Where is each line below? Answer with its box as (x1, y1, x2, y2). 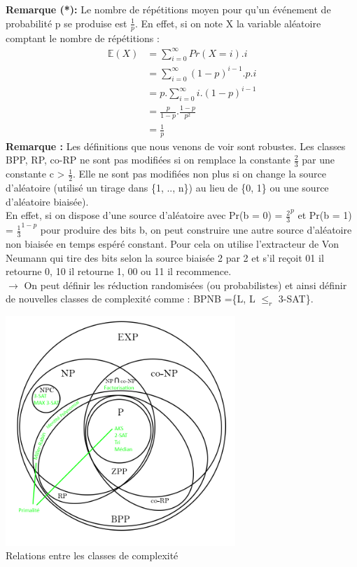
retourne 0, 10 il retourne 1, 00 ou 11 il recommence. (6, 264, 232, 279)
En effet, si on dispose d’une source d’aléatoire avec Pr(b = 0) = (6, 208, 283, 222)
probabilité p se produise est (6, 15, 127, 30)
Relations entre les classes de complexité (6, 548, 178, 563)
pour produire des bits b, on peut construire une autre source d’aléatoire (40, 222, 352, 237)
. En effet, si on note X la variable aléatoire (134, 15, 321, 30)
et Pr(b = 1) (297, 208, 352, 222)
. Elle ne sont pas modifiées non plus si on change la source (73, 166, 326, 181)
